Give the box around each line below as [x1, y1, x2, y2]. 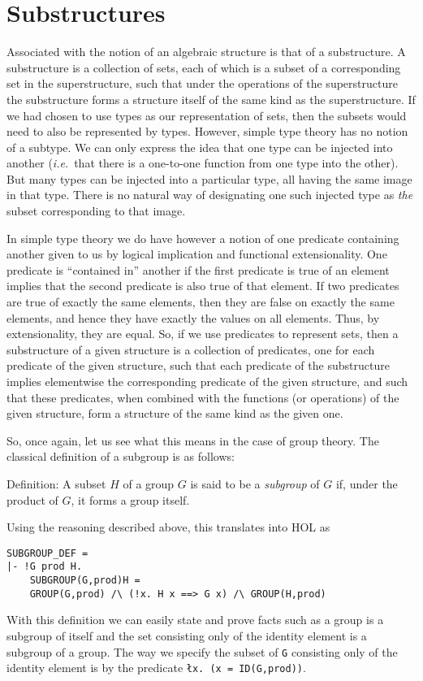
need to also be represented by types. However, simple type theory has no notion [6, 123, 408, 140]
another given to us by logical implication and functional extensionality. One [6, 245, 387, 262]
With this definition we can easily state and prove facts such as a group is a [6, 611, 384, 628]
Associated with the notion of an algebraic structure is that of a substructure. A [6, 43, 406, 60]
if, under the [335, 475, 398, 492]
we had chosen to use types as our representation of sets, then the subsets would [6, 106, 407, 124]
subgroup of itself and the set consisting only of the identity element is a [6, 627, 367, 644]
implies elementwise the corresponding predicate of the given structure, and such [6, 373, 408, 389]
